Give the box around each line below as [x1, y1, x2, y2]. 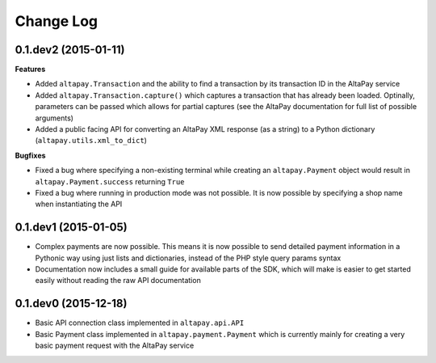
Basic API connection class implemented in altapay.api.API [35, 318, 245, 327]
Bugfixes [15, 150, 46, 160]
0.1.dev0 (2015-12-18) [15, 297, 128, 310]
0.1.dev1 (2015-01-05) [15, 221, 128, 234]
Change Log [15, 12, 99, 30]
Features [15, 65, 46, 74]
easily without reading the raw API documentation [35, 276, 201, 285]
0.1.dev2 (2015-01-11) [15, 43, 125, 57]
